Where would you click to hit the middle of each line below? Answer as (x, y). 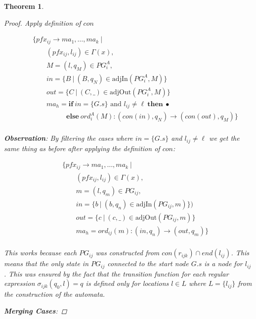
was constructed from (128, 253)
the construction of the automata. (55, 294)
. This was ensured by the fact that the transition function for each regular (116, 273)
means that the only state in (46, 263)
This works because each (41, 253)
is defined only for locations (127, 283)
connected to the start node (148, 263)
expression (20, 283)
